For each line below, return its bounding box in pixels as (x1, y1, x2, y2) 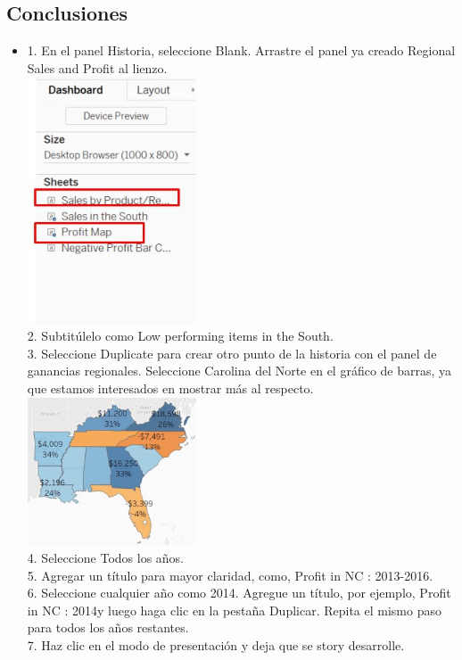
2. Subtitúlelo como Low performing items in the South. (27, 326, 334, 345)
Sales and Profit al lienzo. (27, 58, 168, 77)
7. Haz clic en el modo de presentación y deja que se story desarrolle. (27, 635, 405, 654)
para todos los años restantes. (27, 618, 189, 637)
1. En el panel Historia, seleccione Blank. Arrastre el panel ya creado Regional (27, 41, 456, 60)
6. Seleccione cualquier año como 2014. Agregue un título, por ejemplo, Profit (27, 583, 451, 602)
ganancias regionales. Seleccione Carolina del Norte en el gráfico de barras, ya (27, 361, 452, 380)
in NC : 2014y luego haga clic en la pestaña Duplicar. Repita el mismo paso (27, 600, 441, 619)
